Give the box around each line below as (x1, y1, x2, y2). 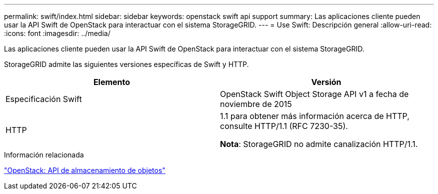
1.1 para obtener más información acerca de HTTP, (220, 111, 409, 121)
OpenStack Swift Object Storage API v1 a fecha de (220, 89, 409, 99)
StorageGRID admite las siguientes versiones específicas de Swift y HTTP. (4, 60, 249, 68)
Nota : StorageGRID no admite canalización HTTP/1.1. (220, 139, 418, 149)
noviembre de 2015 (220, 99, 292, 109)
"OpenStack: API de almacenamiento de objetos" (4, 166, 165, 174)
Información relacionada (4, 150, 84, 159)
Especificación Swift (5, 94, 82, 104)
